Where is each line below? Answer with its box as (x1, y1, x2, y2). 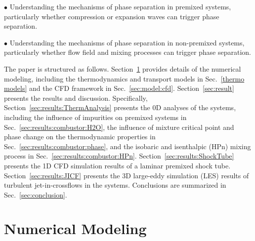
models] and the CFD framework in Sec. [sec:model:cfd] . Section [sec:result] (4, 83, 234, 93)
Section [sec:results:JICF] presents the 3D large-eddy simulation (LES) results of (4, 170, 249, 180)
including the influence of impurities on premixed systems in (4, 112, 187, 122)
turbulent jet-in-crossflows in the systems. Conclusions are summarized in (4, 180, 226, 190)
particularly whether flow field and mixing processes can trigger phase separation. (4, 47, 252, 57)
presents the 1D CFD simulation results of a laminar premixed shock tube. (4, 160, 231, 170)
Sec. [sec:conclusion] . (4, 189, 67, 200)
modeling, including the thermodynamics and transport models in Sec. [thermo (4, 73, 245, 83)
